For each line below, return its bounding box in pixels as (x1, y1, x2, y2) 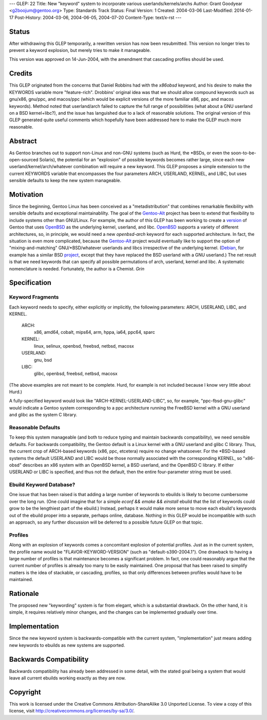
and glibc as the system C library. (9, 412, 78, 418)
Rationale (9, 589, 39, 598)
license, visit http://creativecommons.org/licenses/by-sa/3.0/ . (9, 708, 135, 714)
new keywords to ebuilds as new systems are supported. (9, 642, 126, 648)
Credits (9, 69, 33, 78)
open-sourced (9, 157, 39, 163)
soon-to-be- (230, 150, 257, 156)
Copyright (9, 688, 42, 696)
